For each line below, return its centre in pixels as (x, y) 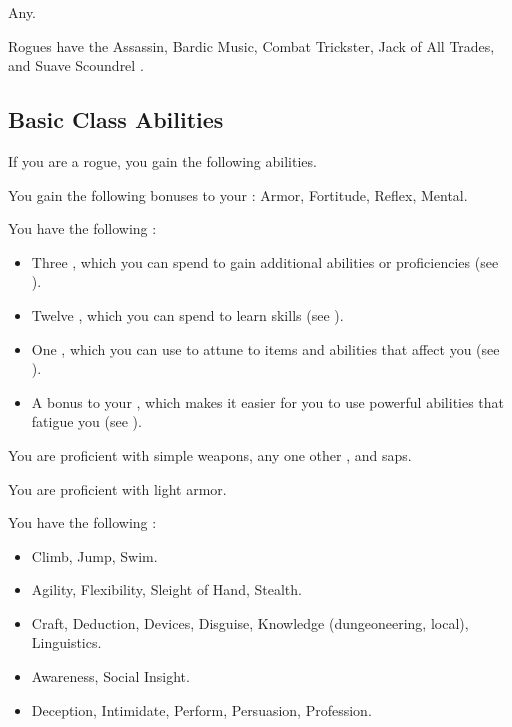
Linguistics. (66, 642)
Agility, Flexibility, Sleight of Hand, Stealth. (166, 589)
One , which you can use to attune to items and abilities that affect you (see (265, 348)
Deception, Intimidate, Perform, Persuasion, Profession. (201, 709)
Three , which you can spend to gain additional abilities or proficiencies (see (265, 261)
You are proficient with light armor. (117, 488)
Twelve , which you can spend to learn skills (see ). (187, 314)
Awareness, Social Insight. (110, 676)
